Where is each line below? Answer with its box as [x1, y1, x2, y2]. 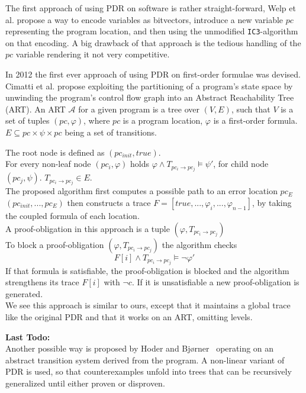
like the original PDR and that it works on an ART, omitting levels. [5, 311, 253, 323]
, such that [231, 102, 270, 115]
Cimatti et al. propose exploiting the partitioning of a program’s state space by [5, 79, 293, 92]
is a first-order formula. [213, 114, 298, 127]
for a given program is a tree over [78, 102, 200, 115]
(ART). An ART [5, 102, 66, 115]
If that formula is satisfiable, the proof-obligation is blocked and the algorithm [5, 264, 289, 276]
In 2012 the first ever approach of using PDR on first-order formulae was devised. [5, 68, 301, 80]
